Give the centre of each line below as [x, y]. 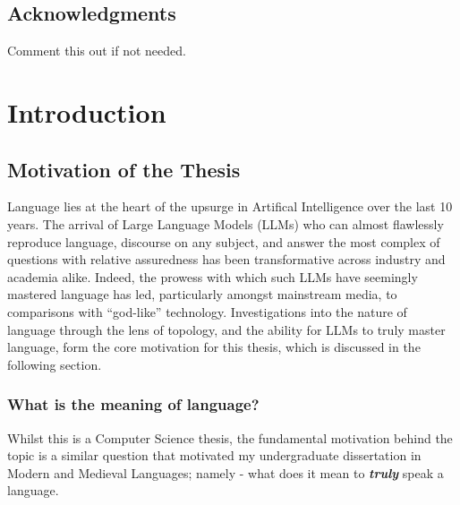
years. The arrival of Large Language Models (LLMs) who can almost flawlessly [226, 223]
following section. [55, 364]
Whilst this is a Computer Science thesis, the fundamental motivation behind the [230, 437]
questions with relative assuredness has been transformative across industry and [226, 259]
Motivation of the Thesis [124, 169]
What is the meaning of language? [133, 404]
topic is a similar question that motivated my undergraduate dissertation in [214, 455]
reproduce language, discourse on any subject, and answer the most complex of [224, 241]
